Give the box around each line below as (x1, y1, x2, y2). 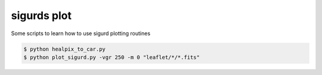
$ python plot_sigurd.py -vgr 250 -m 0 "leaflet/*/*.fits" (23, 54, 200, 61)
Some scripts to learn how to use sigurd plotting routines (11, 30, 151, 37)
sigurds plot (11, 9, 72, 22)
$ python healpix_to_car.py (23, 45, 106, 52)
